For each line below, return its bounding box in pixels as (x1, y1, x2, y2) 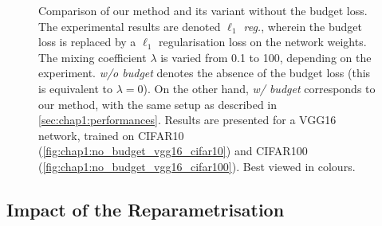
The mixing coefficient (38, 49, 147, 65)
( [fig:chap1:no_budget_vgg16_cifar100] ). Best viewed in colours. (38, 158, 356, 174)
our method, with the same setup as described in (38, 95, 278, 112)
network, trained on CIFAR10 (38, 127, 184, 143)
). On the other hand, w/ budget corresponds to (143, 80, 376, 96)
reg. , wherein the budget (243, 18, 362, 34)
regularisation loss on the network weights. (158, 33, 367, 50)
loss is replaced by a (38, 33, 136, 50)
